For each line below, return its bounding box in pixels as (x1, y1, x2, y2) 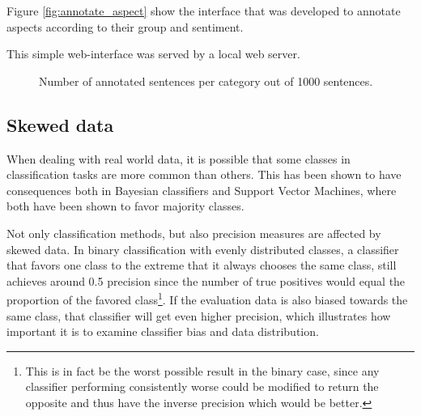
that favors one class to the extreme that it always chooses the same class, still (6, 257, 397, 274)
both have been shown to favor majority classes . (6, 197, 245, 214)
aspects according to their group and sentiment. (6, 18, 244, 35)
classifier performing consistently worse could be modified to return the (25, 378, 379, 395)
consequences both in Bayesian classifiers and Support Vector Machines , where (6, 181, 397, 198)
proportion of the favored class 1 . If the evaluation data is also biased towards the (6, 289, 408, 308)
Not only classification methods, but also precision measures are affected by (6, 224, 381, 241)
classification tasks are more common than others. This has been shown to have (6, 166, 402, 183)
